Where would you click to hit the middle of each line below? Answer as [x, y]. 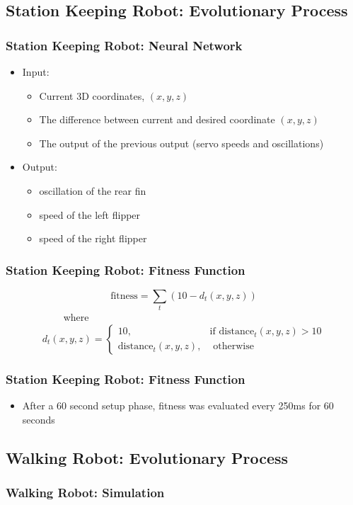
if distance [232, 332]
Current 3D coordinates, [92, 95]
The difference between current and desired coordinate [157, 119]
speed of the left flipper [90, 214]
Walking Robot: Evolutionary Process [147, 457]
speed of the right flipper [93, 238]
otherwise [233, 347]
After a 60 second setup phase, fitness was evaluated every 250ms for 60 [178, 405]
